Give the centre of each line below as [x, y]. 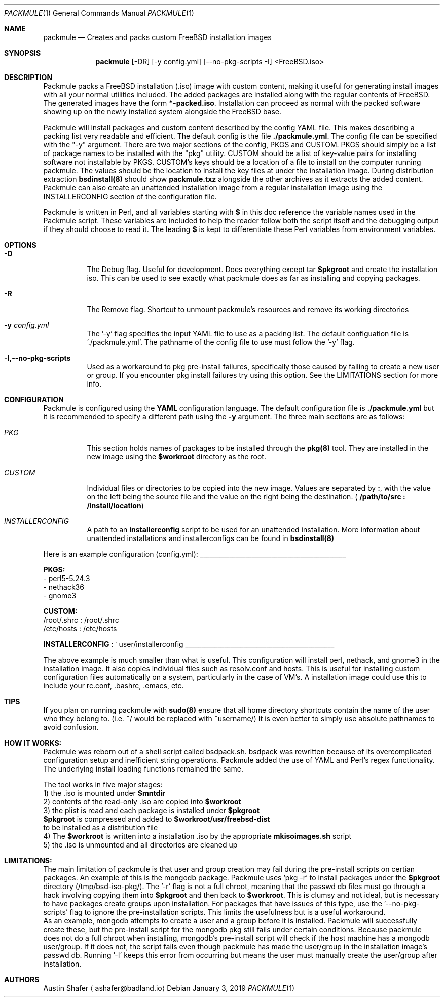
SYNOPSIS [23, 53]
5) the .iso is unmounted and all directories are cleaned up [140, 845]
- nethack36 [64, 587]
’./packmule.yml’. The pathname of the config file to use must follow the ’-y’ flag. [221, 342]
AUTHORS [22, 979]
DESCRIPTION [28, 77]
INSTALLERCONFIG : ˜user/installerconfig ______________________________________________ [189, 644]
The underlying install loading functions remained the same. [143, 769]
